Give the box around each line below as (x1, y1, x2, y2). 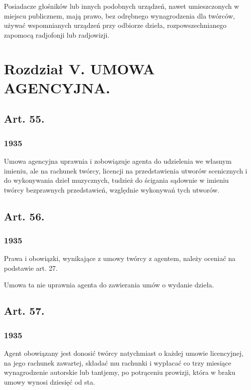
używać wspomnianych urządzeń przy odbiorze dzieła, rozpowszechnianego (4, 20, 227, 30)
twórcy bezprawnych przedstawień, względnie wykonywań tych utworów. (4, 184, 220, 195)
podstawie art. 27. (4, 262, 58, 273)
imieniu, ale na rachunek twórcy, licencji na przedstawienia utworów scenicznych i (4, 165, 248, 175)
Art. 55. (4, 111, 45, 126)
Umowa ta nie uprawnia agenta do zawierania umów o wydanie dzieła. (4, 279, 214, 289)
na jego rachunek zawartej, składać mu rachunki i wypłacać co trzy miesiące (4, 357, 232, 368)
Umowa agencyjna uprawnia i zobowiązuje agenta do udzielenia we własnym (4, 155, 232, 166)
